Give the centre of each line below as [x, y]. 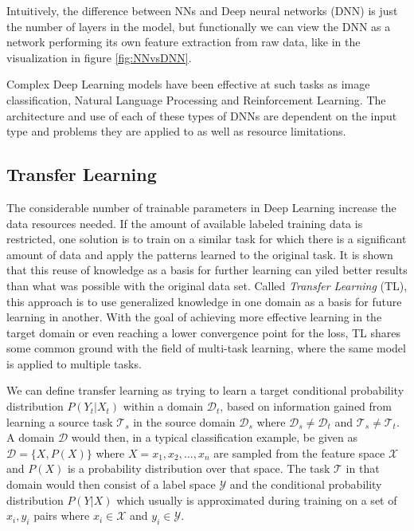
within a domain [163, 406]
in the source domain [184, 421]
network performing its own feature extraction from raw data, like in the [184, 42]
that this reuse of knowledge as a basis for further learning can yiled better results [207, 270]
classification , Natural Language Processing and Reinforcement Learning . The [196, 99]
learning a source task [60, 421]
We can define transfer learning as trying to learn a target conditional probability [205, 390]
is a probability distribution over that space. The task [199, 468]
